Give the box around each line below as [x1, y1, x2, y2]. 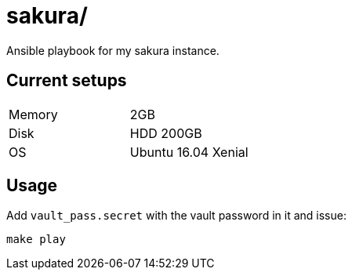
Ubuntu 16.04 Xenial [129, 143, 249, 160]
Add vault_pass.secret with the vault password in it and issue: [6, 209, 347, 223]
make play [6, 233, 66, 246]
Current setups [6, 71, 127, 91]
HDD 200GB [129, 125, 202, 141]
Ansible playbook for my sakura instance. [6, 43, 220, 57]
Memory [9, 106, 58, 122]
